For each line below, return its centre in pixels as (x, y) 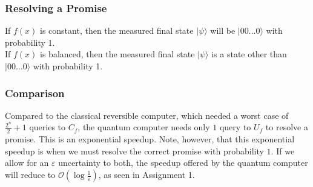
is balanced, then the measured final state (117, 54)
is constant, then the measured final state (117, 30)
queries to (48, 127)
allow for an (27, 163)
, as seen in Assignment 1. (147, 175)
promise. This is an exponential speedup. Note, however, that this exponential (150, 139)
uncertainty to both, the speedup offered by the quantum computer (183, 163)
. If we (283, 151)
